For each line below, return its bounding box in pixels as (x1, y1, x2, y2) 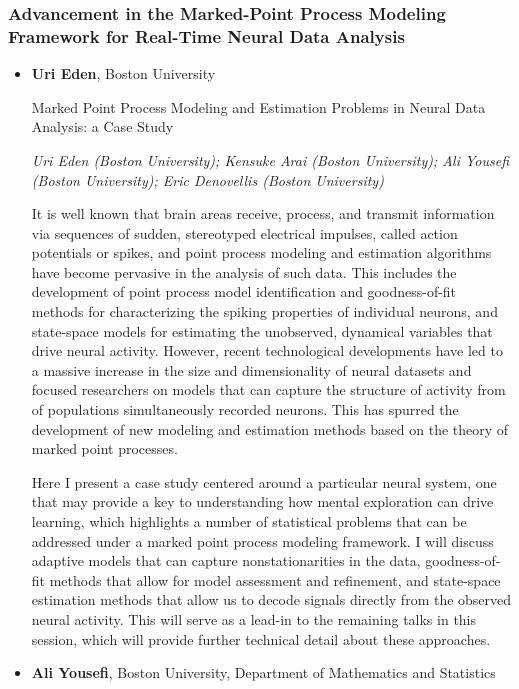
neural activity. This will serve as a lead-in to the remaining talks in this (31, 608, 477, 629)
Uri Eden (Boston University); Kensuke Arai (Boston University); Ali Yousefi (31, 149, 510, 170)
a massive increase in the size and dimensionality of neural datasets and (31, 359, 472, 380)
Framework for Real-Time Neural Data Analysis (8, 23, 405, 48)
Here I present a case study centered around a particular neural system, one (31, 471, 497, 492)
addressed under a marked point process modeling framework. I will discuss (31, 530, 494, 551)
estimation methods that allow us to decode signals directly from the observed (31, 589, 512, 610)
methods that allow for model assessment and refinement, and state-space (49, 569, 501, 590)
